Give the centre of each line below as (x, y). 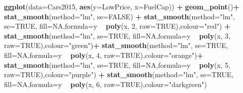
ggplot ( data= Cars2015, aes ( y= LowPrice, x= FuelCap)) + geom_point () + (122, 6)
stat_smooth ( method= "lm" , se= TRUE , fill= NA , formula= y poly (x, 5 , (117, 65)
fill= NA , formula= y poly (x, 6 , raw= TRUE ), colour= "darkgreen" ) (106, 84)
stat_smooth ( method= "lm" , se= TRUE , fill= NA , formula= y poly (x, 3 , (117, 35)
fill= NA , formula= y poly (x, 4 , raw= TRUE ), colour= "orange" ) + (104, 55)
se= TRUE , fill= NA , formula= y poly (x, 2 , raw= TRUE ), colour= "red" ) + (117, 26)
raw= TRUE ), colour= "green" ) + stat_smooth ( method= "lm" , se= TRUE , (116, 45)
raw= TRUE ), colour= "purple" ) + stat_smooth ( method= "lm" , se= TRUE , (119, 74)
